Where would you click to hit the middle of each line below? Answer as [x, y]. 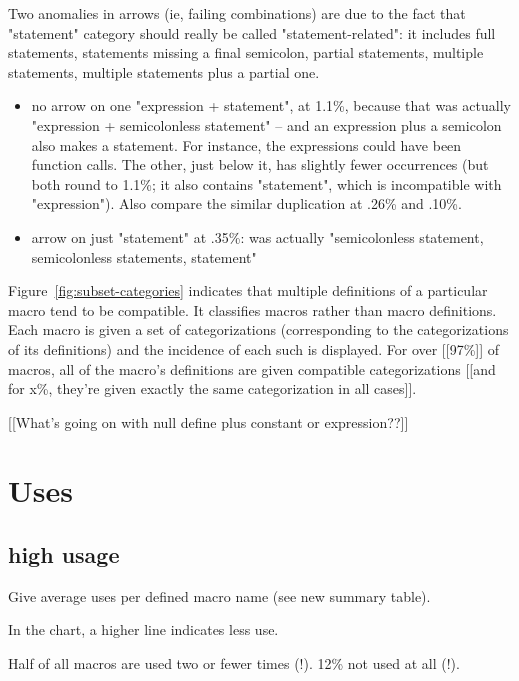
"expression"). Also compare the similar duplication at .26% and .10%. [246, 203]
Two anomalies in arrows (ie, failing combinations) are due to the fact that [237, 13]
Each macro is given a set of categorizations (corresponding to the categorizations [258, 329]
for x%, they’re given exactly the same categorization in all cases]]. [212, 388]
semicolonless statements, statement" [144, 256]
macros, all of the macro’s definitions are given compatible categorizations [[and [252, 368]
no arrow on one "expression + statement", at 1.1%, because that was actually [271, 105]
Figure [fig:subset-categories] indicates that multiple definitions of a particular [248, 290]
